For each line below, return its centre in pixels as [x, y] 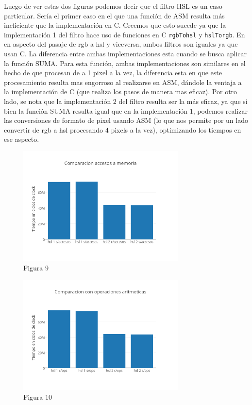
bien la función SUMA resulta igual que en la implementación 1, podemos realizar [126, 110]
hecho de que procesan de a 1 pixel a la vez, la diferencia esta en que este [113, 73]
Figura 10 [38, 397]
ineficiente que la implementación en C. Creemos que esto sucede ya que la [115, 25]
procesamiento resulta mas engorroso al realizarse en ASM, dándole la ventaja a [123, 82]
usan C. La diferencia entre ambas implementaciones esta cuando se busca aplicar [126, 54]
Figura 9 [36, 268]
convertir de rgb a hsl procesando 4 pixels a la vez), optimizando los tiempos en [123, 129]
